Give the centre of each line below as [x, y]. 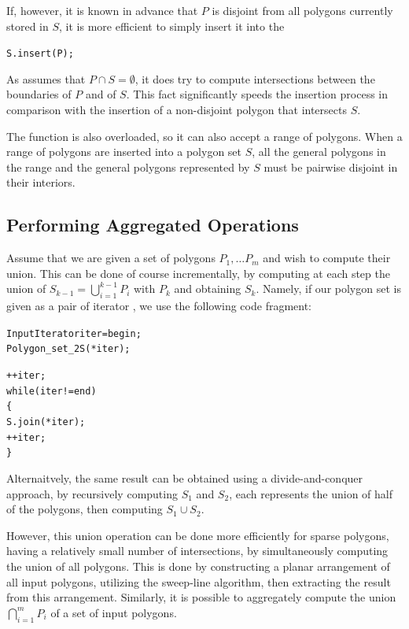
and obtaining [208, 289]
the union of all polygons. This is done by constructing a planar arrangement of [198, 566]
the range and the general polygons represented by [128, 166]
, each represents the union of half [311, 493]
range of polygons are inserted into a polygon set [124, 152]
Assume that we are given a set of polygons [111, 258]
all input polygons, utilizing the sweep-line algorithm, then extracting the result [199, 581]
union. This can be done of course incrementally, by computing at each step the [198, 273]
